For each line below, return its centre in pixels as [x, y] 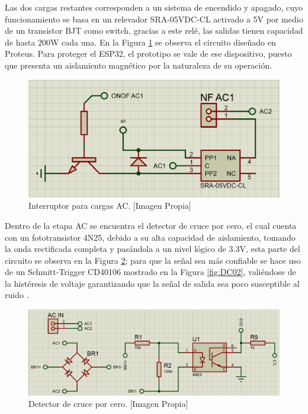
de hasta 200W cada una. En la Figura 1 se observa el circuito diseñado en [140, 42]
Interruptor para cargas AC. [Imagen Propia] [110, 206]
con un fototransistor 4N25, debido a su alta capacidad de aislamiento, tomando [150, 237]
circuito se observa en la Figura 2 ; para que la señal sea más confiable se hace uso [153, 260]
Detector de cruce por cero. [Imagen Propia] [108, 404]
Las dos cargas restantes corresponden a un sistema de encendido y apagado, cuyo [154, 7]
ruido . [17, 295]
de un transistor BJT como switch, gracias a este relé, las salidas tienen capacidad [154, 30]
